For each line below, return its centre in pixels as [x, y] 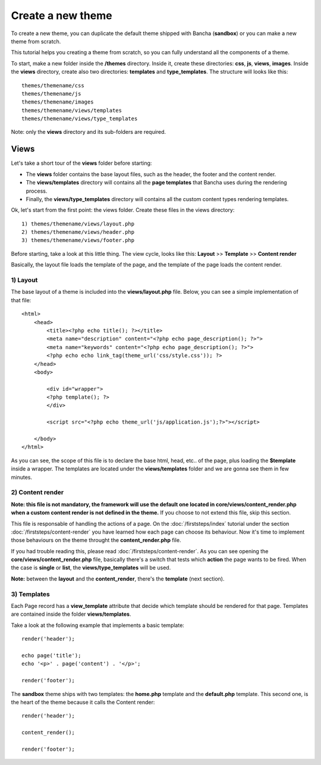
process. [37, 191]
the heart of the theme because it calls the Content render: [83, 702]
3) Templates [30, 594]
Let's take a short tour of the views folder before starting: [81, 163]
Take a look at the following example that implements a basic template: [97, 625]
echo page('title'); [51, 655]
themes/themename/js [51, 93]
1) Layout [24, 280]
